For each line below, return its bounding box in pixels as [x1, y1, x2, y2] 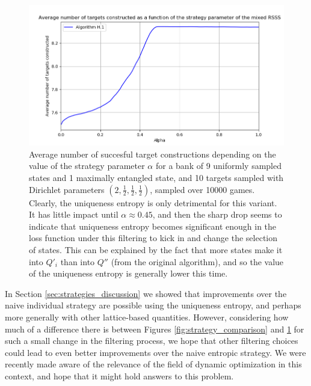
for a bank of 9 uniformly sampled [155, 159, 282, 172]
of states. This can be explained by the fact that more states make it [29, 243, 283, 256]
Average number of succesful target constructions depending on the [29, 147, 276, 160]
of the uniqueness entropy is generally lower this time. [29, 267, 228, 280]
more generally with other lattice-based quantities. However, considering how [5, 310, 289, 323]
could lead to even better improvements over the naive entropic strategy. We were [5, 346, 306, 358]
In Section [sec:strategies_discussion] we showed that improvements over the [5, 287, 287, 299]
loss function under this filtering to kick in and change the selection [29, 231, 278, 244]
